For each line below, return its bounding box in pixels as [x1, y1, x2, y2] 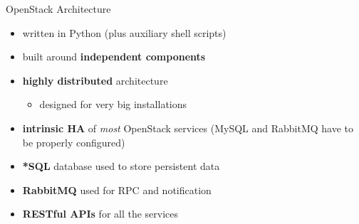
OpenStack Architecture [6, 1, 111, 16]
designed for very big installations [39, 97, 187, 112]
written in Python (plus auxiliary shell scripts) [22, 25, 227, 40]
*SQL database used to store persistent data [22, 159, 220, 174]
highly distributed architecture [22, 73, 168, 87]
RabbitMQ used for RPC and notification [22, 182, 212, 197]
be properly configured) [22, 134, 125, 149]
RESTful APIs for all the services [22, 206, 179, 221]
